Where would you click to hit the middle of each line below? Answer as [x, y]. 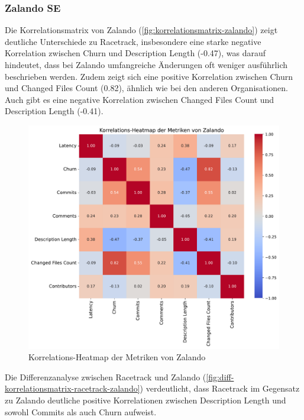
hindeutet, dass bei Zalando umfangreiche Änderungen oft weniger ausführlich [146, 64]
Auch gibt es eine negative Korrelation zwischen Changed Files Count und [140, 99]
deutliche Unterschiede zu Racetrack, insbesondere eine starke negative [133, 41]
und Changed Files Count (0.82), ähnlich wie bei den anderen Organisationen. [146, 88]
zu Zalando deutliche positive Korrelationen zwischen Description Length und [145, 400]
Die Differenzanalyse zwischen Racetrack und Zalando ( [106, 377]
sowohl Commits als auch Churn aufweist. [81, 411]
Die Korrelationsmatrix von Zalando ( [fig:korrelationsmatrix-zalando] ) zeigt [141, 30]
